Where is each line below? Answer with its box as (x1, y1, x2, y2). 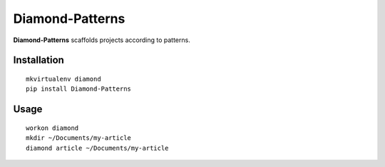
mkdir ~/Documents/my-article (26, 134, 132, 142)
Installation (13, 54, 64, 66)
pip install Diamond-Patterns (26, 85, 132, 93)
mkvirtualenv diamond (26, 75, 101, 83)
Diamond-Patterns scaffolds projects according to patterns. (13, 36, 190, 44)
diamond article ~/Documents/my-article (26, 143, 169, 152)
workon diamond (26, 123, 79, 132)
